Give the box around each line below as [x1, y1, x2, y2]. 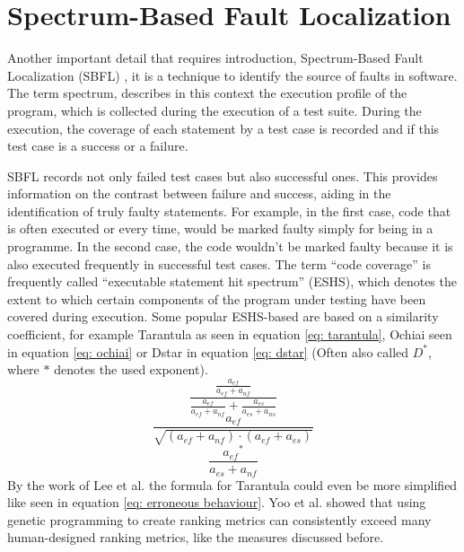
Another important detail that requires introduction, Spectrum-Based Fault [7, 48, 424, 67]
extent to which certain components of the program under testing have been [7, 289, 426, 308]
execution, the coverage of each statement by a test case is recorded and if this [7, 118, 440, 137]
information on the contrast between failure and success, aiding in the [7, 184, 391, 203]
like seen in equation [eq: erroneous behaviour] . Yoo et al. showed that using [7, 493, 426, 512]
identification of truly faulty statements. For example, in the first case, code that [7, 201, 451, 220]
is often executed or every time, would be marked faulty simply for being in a [7, 219, 433, 238]
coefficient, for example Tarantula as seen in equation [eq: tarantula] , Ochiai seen [7, 325, 452, 344]
